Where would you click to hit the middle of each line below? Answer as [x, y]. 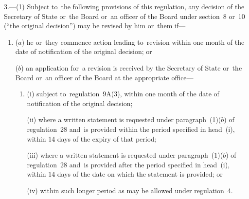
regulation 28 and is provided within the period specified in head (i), [131, 129]
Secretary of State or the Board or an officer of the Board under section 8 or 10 [124, 16]
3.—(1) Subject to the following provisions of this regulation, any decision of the [124, 6]
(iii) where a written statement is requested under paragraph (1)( [125, 155]
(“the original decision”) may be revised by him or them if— [95, 26]
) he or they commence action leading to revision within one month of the [133, 42]
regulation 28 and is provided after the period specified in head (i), [128, 164]
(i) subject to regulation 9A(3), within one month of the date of [123, 94]
